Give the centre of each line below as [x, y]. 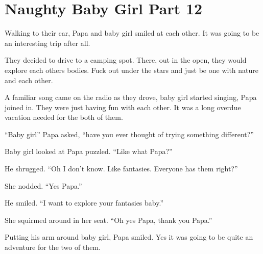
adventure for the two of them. [53, 247]
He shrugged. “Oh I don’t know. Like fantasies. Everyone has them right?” [121, 169]
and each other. [29, 80]
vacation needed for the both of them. [64, 117]
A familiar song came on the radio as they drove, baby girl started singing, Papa [131, 97]
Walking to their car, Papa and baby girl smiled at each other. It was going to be [132, 33]
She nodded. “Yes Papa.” [43, 185]
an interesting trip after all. [47, 43]
